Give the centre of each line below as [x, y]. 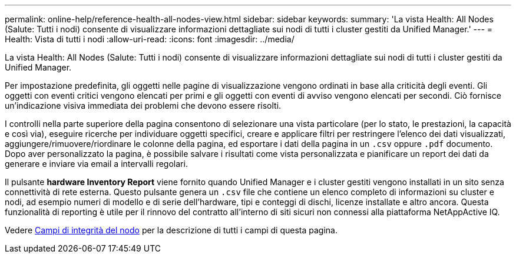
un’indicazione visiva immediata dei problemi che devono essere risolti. [143, 105]
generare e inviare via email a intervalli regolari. [96, 164]
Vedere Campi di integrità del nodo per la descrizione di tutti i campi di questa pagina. [171, 230]
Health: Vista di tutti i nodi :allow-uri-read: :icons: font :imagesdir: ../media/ [150, 39]
